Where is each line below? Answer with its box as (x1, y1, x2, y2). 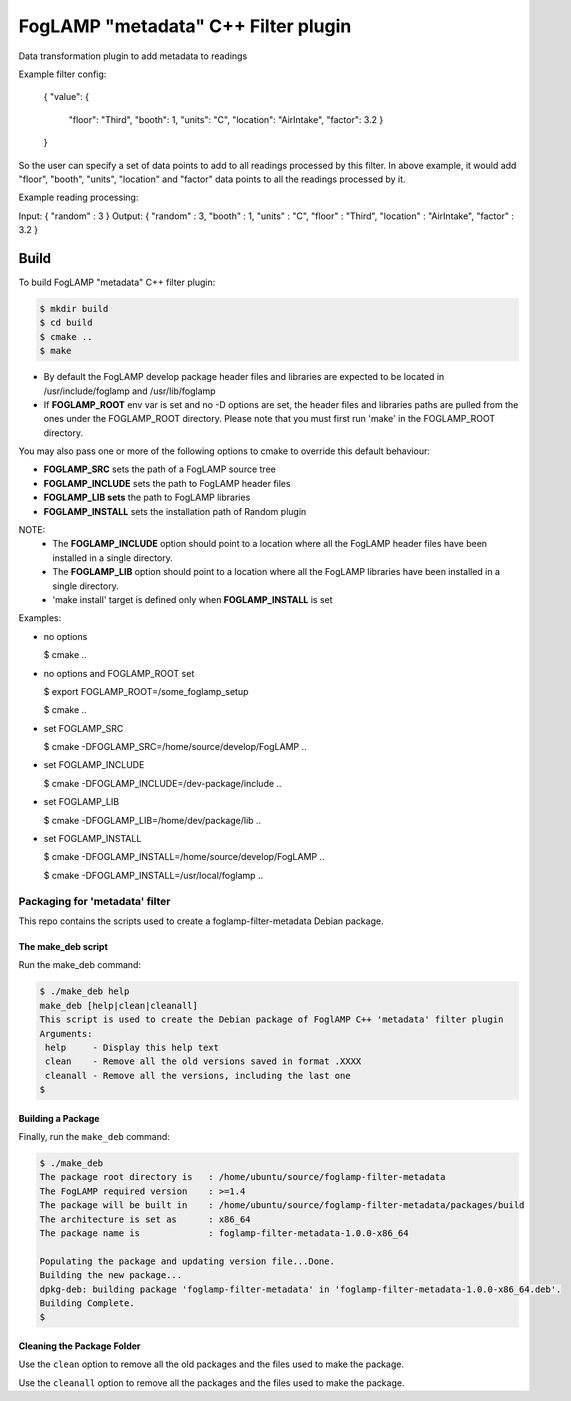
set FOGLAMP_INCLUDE (43, 759, 145, 771)
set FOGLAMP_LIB (43, 796, 120, 808)
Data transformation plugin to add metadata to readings (18, 50, 248, 62)
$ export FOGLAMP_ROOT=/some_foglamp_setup (43, 685, 249, 697)
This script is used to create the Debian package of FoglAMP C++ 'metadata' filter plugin (39, 1014, 504, 1025)
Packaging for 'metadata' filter (18, 894, 171, 908)
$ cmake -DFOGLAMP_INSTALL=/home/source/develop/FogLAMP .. (43, 851, 325, 863)
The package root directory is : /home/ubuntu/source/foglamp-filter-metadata (39, 1171, 446, 1183)
